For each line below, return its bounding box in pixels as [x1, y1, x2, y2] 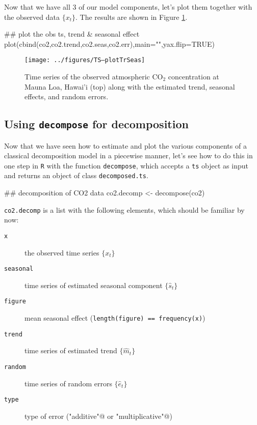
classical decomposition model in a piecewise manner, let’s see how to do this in [4, 150, 253, 161]
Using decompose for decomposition [4, 116, 189, 132]
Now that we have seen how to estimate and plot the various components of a [4, 140, 247, 151]
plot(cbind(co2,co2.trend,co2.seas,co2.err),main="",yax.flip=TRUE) [4, 38, 215, 49]
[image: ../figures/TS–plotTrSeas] [24, 56, 145, 64]
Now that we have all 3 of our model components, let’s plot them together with [4, 2, 252, 12]
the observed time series [24, 247, 99, 258]
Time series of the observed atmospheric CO [24, 71, 163, 82]
